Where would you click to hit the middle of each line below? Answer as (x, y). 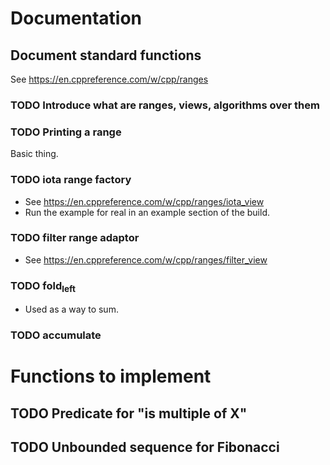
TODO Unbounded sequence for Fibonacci (145, 447)
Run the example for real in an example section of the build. (147, 212)
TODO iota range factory (71, 180)
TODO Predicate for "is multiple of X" (129, 413)
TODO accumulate (56, 335)
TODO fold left (43, 286)
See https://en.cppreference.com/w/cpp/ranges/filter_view (146, 259)
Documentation (76, 18)
